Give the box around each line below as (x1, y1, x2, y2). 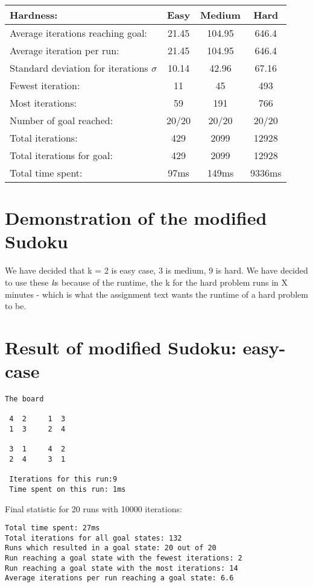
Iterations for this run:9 (9, 475, 118, 484)
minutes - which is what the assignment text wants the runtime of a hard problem (5, 287, 308, 300)
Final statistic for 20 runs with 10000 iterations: (5, 502, 182, 515)
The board (5, 395, 44, 403)
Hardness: (10, 8, 58, 22)
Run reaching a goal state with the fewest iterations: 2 (5, 554, 242, 563)
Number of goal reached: (10, 113, 113, 127)
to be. (5, 300, 27, 312)
